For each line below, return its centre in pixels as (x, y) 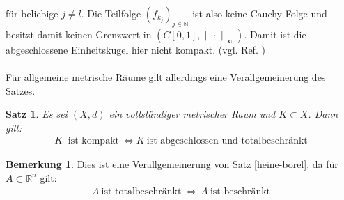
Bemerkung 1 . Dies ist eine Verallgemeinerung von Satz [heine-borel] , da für (172, 164)
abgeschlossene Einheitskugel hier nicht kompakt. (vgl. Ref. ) (135, 49)
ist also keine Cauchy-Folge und (260, 13)
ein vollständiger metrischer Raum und (192, 114)
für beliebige (32, 13)
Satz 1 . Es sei (37, 114)
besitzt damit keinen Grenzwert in (79, 34)
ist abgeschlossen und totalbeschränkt (227, 141)
